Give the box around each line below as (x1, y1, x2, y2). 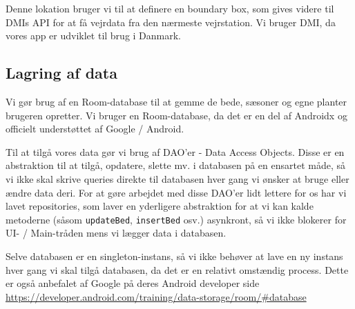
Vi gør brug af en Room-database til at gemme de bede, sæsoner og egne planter (6, 94, 347, 108)
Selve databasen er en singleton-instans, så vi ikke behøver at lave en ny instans (6, 248, 343, 263)
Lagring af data (6, 62, 117, 83)
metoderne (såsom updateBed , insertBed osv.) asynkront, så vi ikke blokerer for (6, 212, 347, 226)
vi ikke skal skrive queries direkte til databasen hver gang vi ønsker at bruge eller (6, 171, 349, 186)
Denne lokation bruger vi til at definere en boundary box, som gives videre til (6, 1, 334, 15)
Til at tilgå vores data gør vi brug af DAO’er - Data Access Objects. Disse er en (6, 144, 345, 159)
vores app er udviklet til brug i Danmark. (6, 28, 182, 43)
